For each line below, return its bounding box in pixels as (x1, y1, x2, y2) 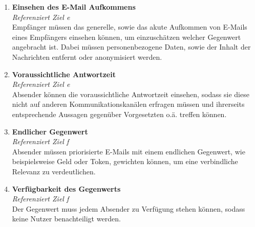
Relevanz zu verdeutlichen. (12, 166, 96, 176)
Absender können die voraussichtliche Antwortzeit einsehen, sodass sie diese (12, 88, 249, 99)
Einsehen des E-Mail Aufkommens (12, 2, 136, 12)
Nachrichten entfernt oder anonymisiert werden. (12, 51, 162, 62)
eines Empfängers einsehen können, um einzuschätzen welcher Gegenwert (12, 31, 241, 42)
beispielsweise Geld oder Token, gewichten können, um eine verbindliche (12, 156, 238, 167)
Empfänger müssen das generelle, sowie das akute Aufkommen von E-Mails (12, 21, 247, 32)
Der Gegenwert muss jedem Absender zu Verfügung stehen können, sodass (12, 203, 245, 214)
